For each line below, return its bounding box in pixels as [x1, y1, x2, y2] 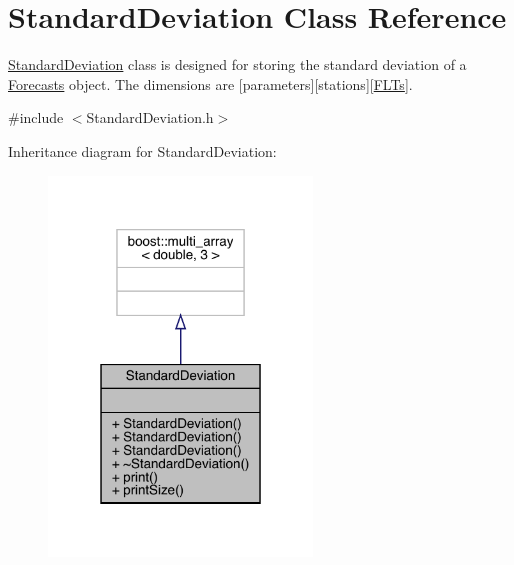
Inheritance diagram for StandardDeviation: [8, 140, 277, 161]
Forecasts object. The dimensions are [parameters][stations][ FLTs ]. [8, 73, 413, 94]
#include [8, 107, 64, 128]
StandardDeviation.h [86, 107, 214, 128]
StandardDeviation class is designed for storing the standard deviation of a [8, 54, 467, 75]
